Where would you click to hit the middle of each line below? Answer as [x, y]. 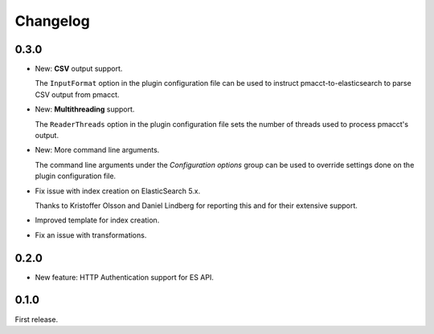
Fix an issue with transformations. [91, 235]
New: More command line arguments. [97, 150]
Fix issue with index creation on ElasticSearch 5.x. [118, 191]
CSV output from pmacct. [77, 94]
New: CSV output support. [79, 69]
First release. [37, 319]
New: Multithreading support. [85, 109]
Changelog [52, 21]
